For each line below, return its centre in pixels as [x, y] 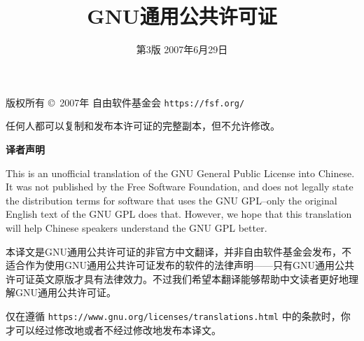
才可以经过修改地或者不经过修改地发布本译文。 [113, 329]
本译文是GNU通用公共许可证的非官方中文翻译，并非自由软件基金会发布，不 [178, 251]
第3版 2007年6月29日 [182, 49]
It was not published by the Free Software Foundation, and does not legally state [180, 187]
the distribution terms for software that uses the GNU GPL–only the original [171, 200]
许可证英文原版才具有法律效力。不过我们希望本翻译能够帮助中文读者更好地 [177, 278]
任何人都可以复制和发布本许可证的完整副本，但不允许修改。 [143, 126]
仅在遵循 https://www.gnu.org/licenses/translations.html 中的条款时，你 [178, 315]
